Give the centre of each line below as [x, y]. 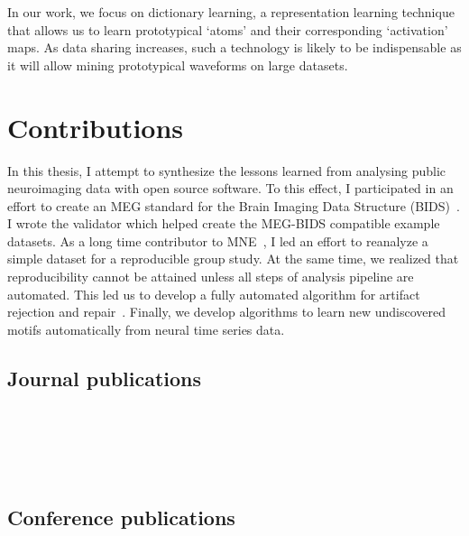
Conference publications [121, 518]
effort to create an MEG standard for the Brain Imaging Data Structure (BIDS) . [234, 205]
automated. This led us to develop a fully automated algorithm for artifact [214, 294]
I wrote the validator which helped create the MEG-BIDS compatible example [224, 223]
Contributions [96, 127]
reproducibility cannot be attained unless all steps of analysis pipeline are [211, 277]
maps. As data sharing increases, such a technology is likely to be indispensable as [234, 47]
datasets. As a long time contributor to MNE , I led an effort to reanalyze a [218, 240]
